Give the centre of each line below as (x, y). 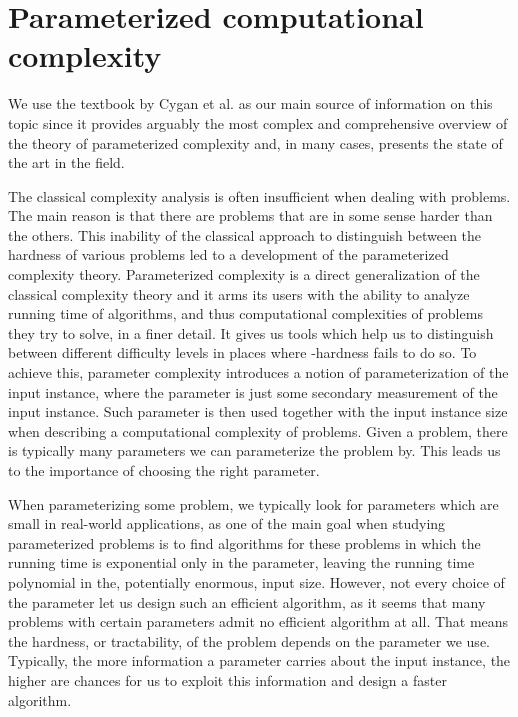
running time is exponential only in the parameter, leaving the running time (241, 562)
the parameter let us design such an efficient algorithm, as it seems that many (247, 601)
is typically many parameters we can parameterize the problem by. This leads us (254, 450)
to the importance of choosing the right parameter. (164, 470)
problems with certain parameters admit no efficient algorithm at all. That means (258, 621)
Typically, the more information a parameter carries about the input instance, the (259, 660)
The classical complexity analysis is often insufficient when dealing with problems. (259, 195)
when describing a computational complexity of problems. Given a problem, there (258, 430)
